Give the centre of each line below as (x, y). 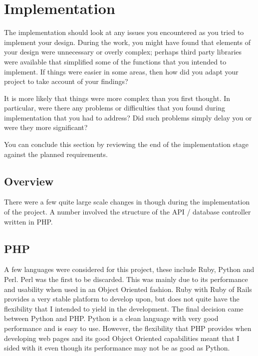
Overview (29, 181)
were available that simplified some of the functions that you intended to (115, 61)
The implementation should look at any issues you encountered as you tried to (124, 32)
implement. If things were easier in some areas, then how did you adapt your (121, 71)
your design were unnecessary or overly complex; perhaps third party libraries (123, 52)
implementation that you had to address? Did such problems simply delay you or (128, 117)
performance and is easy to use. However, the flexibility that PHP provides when (128, 328)
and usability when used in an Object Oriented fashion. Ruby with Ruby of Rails (128, 289)
